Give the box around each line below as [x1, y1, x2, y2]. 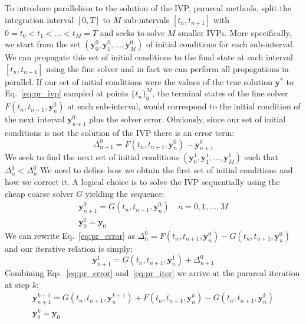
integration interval [5, 13, 74, 25]
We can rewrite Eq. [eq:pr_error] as [5, 229, 136, 241]
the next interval [5, 113, 65, 125]
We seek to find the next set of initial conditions [5, 151, 179, 163]
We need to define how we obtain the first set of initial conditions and [40, 164, 293, 176]
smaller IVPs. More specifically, [178, 26, 292, 38]
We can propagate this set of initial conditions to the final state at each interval [5, 51, 293, 63]
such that [244, 151, 279, 163]
